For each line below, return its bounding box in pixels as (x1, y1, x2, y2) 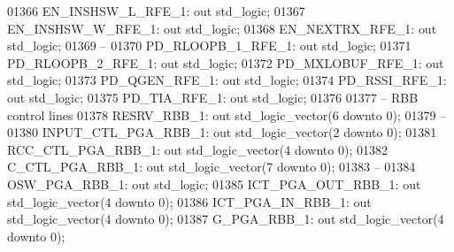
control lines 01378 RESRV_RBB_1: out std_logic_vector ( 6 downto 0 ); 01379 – (7, 105, 447, 124)
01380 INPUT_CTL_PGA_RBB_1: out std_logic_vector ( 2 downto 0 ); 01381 (7, 123, 437, 141)
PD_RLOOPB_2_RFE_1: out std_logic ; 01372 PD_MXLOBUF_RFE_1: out (7, 53, 444, 72)
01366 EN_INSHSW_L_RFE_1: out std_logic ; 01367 (7, 2, 305, 19)
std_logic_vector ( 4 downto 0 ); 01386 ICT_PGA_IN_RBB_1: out (7, 192, 372, 210)
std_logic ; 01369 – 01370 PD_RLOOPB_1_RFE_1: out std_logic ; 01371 (7, 36, 412, 55)
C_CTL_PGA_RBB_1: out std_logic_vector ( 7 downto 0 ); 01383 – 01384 (7, 157, 416, 176)
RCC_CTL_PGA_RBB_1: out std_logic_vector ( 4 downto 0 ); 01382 (7, 140, 388, 158)
